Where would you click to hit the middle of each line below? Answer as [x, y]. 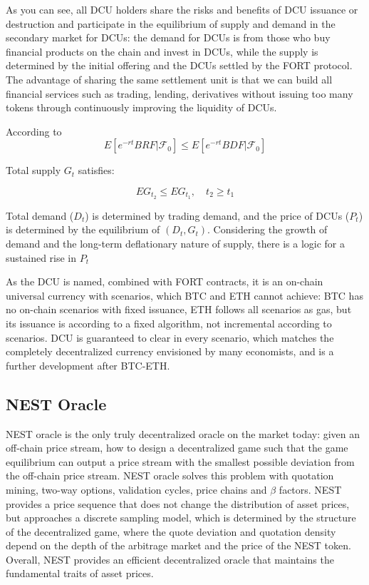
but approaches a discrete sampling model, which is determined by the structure [181, 518]
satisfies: [96, 170]
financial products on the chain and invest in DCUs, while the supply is [162, 51]
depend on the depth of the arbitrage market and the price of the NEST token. [178, 545]
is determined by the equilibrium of [83, 229]
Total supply [33, 170]
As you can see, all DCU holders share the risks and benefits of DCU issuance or [182, 9]
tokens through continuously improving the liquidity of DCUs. [141, 107]
